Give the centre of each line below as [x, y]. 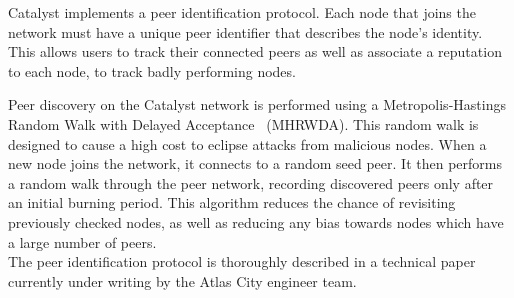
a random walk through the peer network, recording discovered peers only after [251, 182]
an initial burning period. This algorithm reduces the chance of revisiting [232, 202]
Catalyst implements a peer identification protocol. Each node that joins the [242, 12]
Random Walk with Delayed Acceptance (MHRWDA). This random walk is [243, 123]
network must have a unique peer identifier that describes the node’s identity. [245, 31]
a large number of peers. [82, 241]
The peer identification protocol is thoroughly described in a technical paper [242, 261]
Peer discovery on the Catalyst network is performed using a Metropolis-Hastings [257, 104]
